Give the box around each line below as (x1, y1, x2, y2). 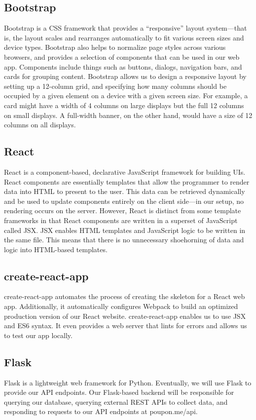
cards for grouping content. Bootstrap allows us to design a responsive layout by (4, 71, 247, 81)
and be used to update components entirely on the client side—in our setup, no (4, 195, 244, 206)
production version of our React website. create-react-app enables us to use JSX (4, 310, 246, 321)
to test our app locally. (4, 330, 73, 340)
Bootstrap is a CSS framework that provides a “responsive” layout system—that (4, 23, 247, 33)
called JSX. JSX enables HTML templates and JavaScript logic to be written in (4, 225, 246, 235)
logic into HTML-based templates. (4, 244, 108, 254)
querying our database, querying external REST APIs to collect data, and (4, 396, 228, 407)
